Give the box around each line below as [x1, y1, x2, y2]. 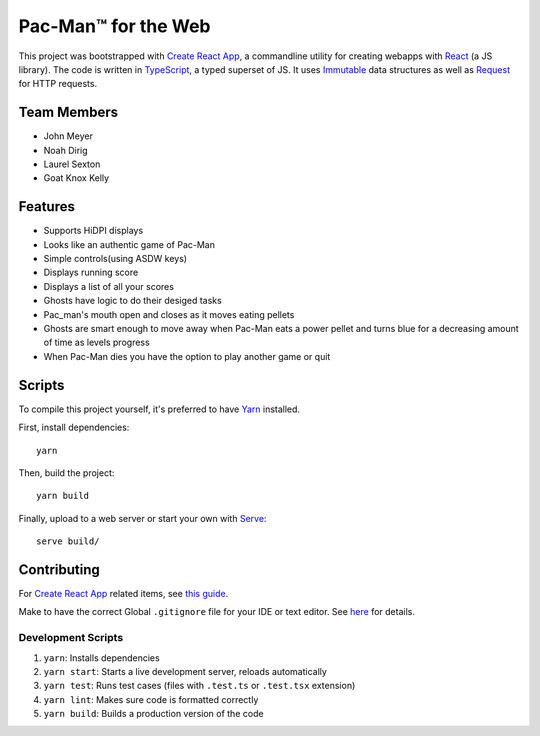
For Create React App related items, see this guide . [18, 587, 229, 599]
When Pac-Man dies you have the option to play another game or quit [43, 350, 331, 362]
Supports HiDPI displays [43, 225, 144, 237]
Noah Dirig [43, 144, 89, 156]
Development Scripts [18, 631, 124, 645]
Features [18, 198, 75, 215]
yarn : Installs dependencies [43, 651, 160, 664]
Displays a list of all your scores [43, 280, 175, 292]
